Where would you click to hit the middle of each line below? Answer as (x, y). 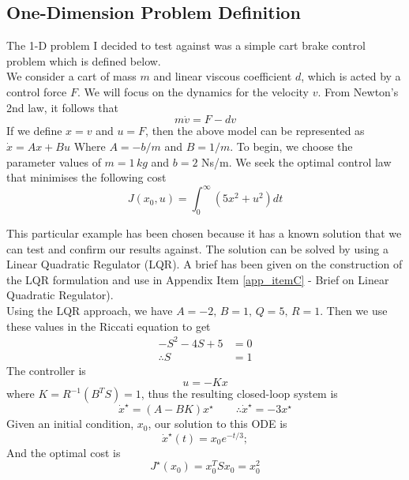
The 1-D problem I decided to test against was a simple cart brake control (186, 45)
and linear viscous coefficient (223, 76)
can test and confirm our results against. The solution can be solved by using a (198, 248)
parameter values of (54, 161)
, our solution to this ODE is (218, 424)
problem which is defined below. (84, 60)
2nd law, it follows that (63, 107)
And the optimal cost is (64, 452)
